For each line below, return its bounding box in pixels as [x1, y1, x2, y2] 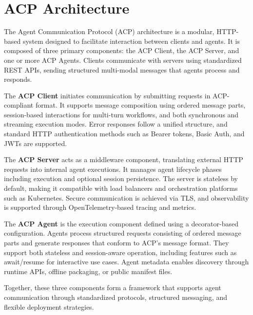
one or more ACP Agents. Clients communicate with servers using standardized [4, 55, 242, 65]
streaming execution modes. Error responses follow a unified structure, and [4, 119, 228, 129]
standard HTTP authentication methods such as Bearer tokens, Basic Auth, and [4, 129, 245, 139]
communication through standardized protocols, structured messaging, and [4, 292, 227, 302]
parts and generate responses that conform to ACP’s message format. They [4, 238, 229, 247]
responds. [4, 74, 32, 84]
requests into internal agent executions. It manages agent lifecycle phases [4, 164, 222, 174]
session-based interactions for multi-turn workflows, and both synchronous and [4, 109, 239, 119]
